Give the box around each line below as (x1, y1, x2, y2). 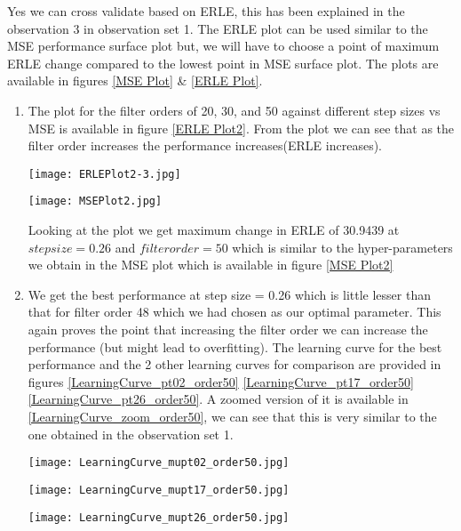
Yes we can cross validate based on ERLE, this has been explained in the (7, 2, 405, 20)
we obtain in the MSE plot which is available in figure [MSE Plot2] (28, 255, 393, 274)
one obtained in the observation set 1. (28, 424, 234, 443)
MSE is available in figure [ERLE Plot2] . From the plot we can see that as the (28, 118, 455, 137)
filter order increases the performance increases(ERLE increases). (28, 136, 382, 155)
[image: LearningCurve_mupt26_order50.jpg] (28, 511, 290, 524)
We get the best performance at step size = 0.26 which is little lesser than (28, 285, 431, 303)
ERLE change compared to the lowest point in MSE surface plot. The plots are (7, 53, 439, 72)
